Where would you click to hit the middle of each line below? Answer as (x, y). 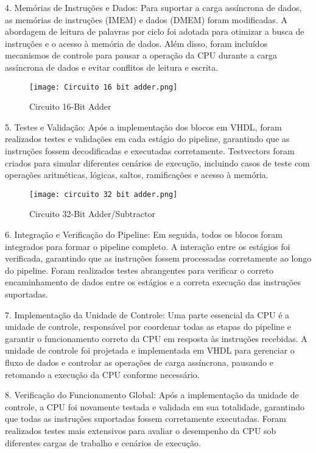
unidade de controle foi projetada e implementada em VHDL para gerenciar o (150, 350)
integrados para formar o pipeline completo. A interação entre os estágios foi (148, 246)
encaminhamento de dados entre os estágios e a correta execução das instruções (153, 282)
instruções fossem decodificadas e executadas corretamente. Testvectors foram (150, 151)
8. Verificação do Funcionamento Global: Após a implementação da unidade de (152, 395)
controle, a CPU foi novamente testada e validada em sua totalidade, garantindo (155, 406)
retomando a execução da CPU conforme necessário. (102, 374)
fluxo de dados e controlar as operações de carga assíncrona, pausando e (139, 362)
